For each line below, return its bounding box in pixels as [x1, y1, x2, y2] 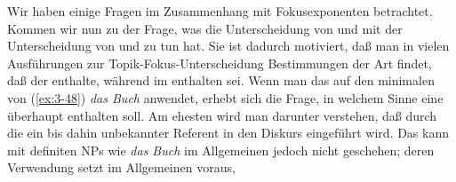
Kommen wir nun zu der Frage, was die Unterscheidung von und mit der [7, 19, 403, 37]
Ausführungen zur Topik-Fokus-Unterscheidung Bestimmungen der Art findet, [7, 53, 432, 72]
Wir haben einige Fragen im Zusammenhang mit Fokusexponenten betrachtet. [7, 2, 433, 20]
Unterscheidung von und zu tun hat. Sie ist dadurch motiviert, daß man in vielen [7, 36, 450, 55]
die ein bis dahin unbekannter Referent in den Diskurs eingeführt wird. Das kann [7, 123, 449, 142]
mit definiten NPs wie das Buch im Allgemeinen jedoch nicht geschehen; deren [7, 140, 435, 159]
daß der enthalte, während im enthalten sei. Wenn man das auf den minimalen [7, 71, 435, 90]
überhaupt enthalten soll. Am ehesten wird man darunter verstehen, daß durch [7, 106, 437, 124]
